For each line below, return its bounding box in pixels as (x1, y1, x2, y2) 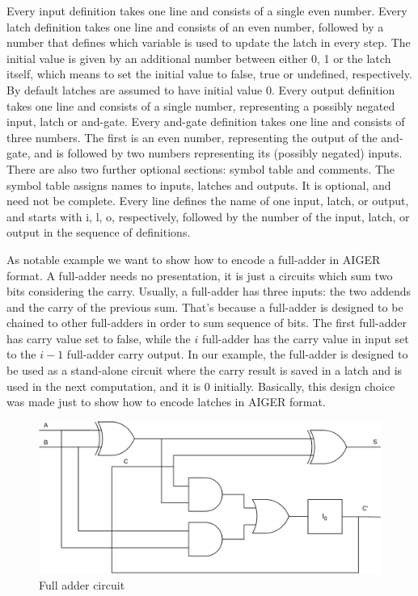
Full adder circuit (39, 577, 125, 594)
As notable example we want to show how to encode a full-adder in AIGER (6, 250, 381, 267)
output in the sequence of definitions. (6, 224, 191, 241)
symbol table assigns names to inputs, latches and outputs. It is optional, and (6, 176, 391, 193)
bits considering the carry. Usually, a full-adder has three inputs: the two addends (6, 283, 412, 300)
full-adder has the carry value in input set (201, 329, 409, 346)
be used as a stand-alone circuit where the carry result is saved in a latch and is (6, 362, 403, 379)
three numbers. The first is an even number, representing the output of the (6, 128, 378, 145)
